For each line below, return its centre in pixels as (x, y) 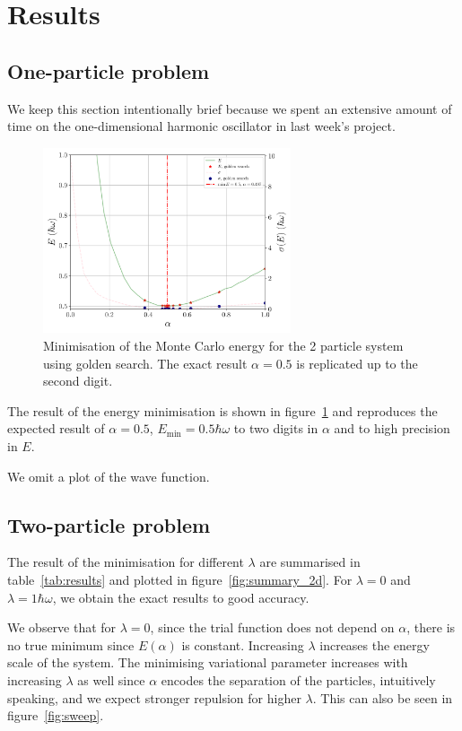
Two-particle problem (109, 524)
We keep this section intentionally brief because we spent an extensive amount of (230, 108)
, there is (431, 627)
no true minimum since (71, 644)
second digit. (78, 381)
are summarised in (310, 562)
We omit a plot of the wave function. (109, 476)
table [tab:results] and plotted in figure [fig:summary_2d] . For (180, 579)
